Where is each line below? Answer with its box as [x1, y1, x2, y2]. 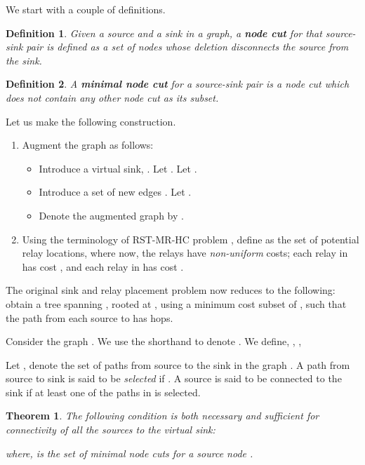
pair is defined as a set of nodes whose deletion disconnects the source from [26, 39, 349, 54]
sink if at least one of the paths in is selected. [6, 384, 201, 399]
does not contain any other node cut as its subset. [6, 90, 219, 105]
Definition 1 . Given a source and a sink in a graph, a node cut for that [6, 25, 322, 40]
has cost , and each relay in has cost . [22, 259, 184, 274]
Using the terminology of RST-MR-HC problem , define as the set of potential [22, 231, 359, 246]
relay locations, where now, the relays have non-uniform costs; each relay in [22, 245, 348, 260]
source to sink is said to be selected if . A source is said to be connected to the [6, 371, 342, 386]
